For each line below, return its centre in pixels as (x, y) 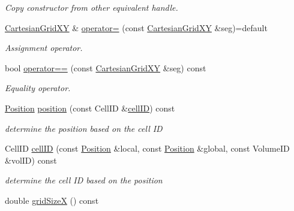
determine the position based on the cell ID (84, 128)
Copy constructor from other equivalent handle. (91, 7)
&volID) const (31, 160)
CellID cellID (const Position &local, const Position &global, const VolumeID (147, 148)
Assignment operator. (44, 48)
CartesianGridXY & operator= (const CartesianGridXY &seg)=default (136, 27)
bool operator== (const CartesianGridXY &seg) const (106, 67)
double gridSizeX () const (52, 200)
